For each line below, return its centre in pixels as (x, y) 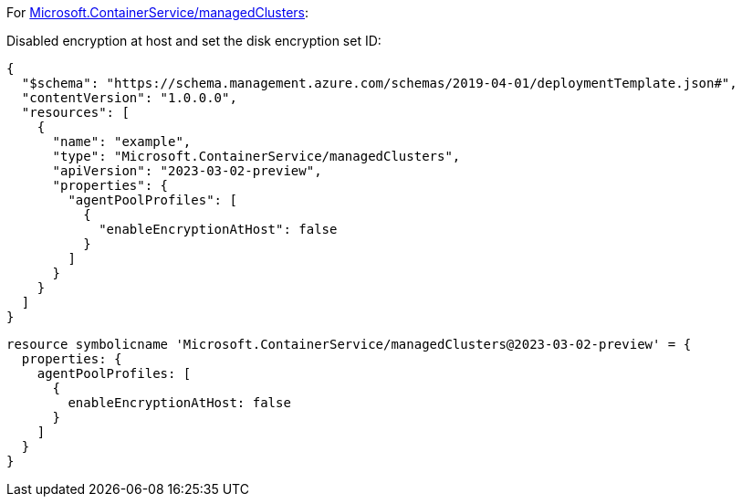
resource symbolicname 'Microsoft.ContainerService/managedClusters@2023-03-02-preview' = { (349, 344)
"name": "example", (122, 142)
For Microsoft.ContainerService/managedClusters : (158, 12)
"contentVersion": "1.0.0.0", (129, 98)
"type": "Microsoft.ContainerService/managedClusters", (256, 156)
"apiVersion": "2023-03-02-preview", (187, 171)
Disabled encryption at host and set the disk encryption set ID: (194, 41)
